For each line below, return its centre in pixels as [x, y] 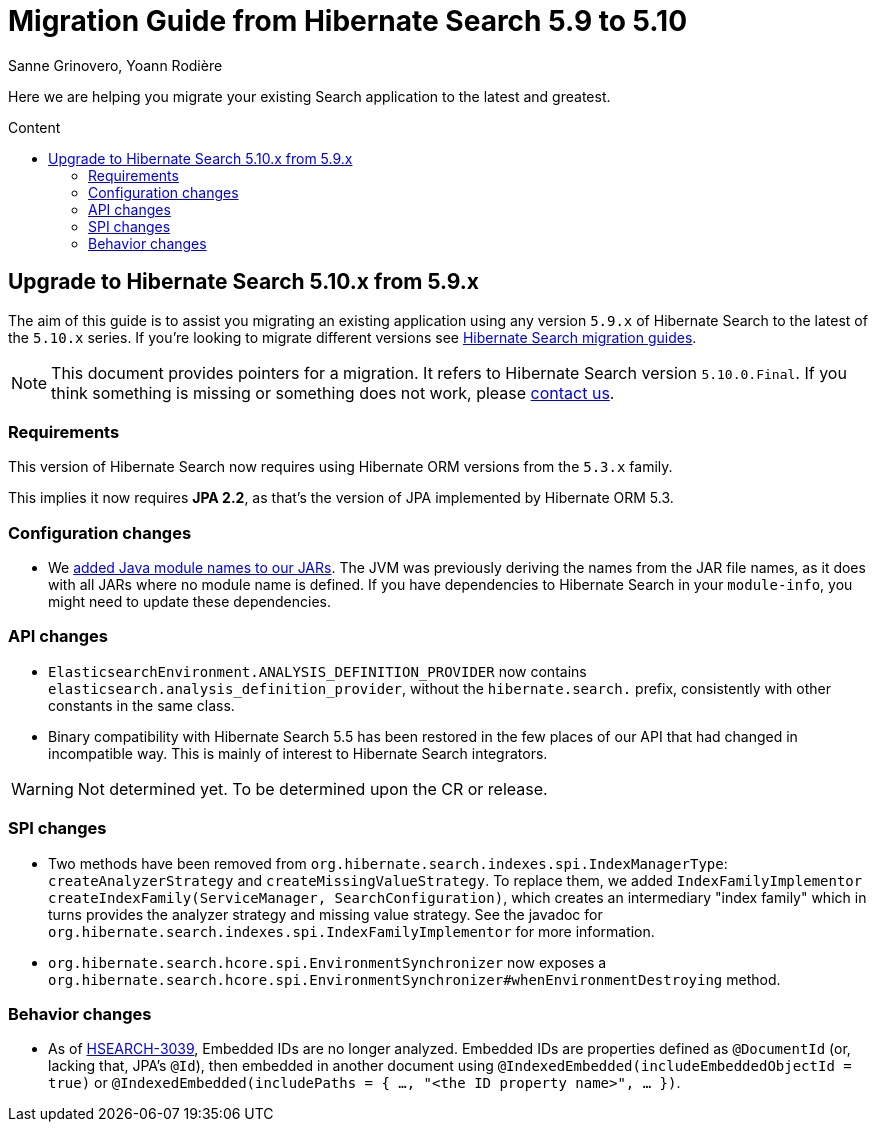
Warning [42, 788]
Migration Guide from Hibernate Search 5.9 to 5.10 [348, 21]
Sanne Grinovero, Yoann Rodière [115, 65]
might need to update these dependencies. [189, 602]
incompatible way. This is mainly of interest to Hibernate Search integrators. [298, 753]
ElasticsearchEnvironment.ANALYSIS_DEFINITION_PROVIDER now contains [317, 671]
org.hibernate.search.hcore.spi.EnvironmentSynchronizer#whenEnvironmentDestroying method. [414, 979]
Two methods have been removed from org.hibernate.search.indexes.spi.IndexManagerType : [388, 863]
